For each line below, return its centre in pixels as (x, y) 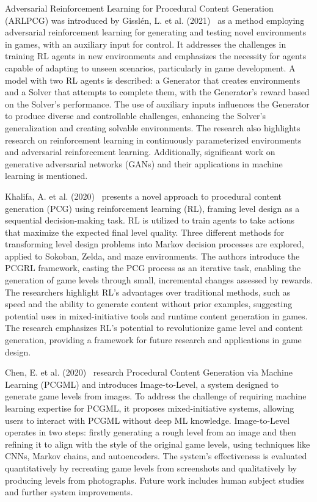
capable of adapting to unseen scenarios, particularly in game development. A (150, 67)
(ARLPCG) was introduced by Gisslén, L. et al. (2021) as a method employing (155, 20)
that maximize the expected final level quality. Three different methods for (145, 232)
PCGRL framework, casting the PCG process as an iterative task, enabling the (153, 268)
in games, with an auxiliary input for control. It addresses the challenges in (146, 44)
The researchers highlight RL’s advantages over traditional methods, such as (148, 292)
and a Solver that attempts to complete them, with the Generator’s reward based (157, 92)
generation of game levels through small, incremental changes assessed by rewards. (159, 280)
